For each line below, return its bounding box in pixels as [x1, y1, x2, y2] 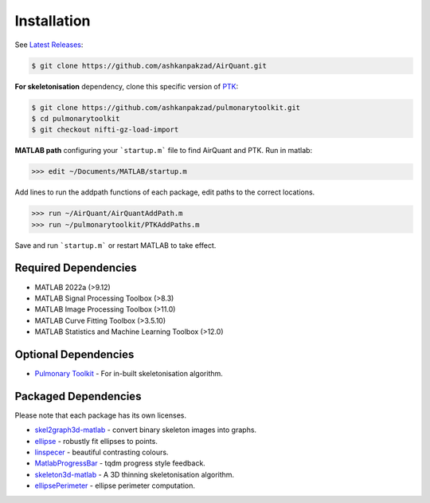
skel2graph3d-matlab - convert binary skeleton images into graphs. [34, 425, 257, 434]
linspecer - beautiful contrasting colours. [34, 447, 169, 458]
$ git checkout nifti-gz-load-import [31, 125, 179, 135]
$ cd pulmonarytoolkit [31, 114, 120, 123]
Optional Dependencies [14, 348, 135, 361]
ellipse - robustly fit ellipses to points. [34, 436, 158, 446]
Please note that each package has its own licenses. [14, 411, 187, 420]
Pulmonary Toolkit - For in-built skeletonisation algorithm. [34, 368, 223, 378]
